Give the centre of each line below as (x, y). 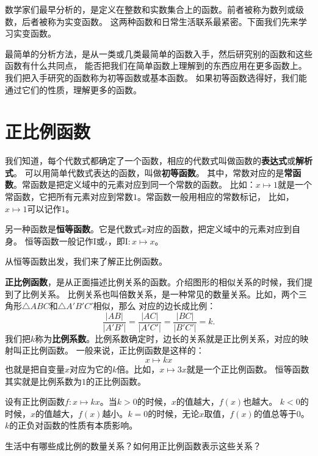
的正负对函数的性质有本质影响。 (74, 425)
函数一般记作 (67, 240)
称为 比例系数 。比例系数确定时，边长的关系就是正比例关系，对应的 (168, 338)
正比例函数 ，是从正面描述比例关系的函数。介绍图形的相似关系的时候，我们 (154, 282)
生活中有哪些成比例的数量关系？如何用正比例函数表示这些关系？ (133, 446)
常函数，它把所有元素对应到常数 (69, 197)
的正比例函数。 (116, 381)
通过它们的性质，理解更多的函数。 (73, 89)
